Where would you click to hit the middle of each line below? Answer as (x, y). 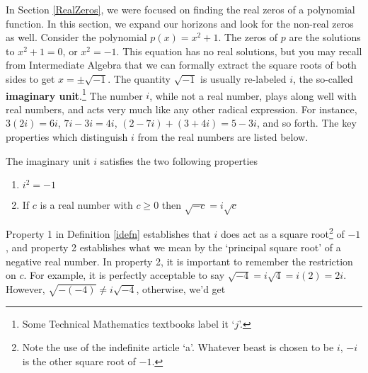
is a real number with (86, 205)
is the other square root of (79, 361)
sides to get (30, 78)
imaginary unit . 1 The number (74, 94)
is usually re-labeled (243, 78)
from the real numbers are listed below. (223, 137)
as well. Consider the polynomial (76, 37)
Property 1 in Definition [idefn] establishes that (108, 233)
